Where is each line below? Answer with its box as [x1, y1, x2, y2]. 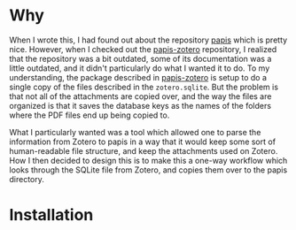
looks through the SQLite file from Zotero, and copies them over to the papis [9, 165, 288, 175]
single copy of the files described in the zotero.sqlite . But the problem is [9, 81, 279, 92]
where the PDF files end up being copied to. [9, 110, 170, 120]
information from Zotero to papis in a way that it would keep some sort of [9, 136, 277, 147]
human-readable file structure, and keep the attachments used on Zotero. [9, 145, 278, 156]
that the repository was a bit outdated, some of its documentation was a [9, 53, 272, 64]
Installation [9, 205, 94, 226]
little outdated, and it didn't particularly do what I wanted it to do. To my [9, 63, 270, 73]
